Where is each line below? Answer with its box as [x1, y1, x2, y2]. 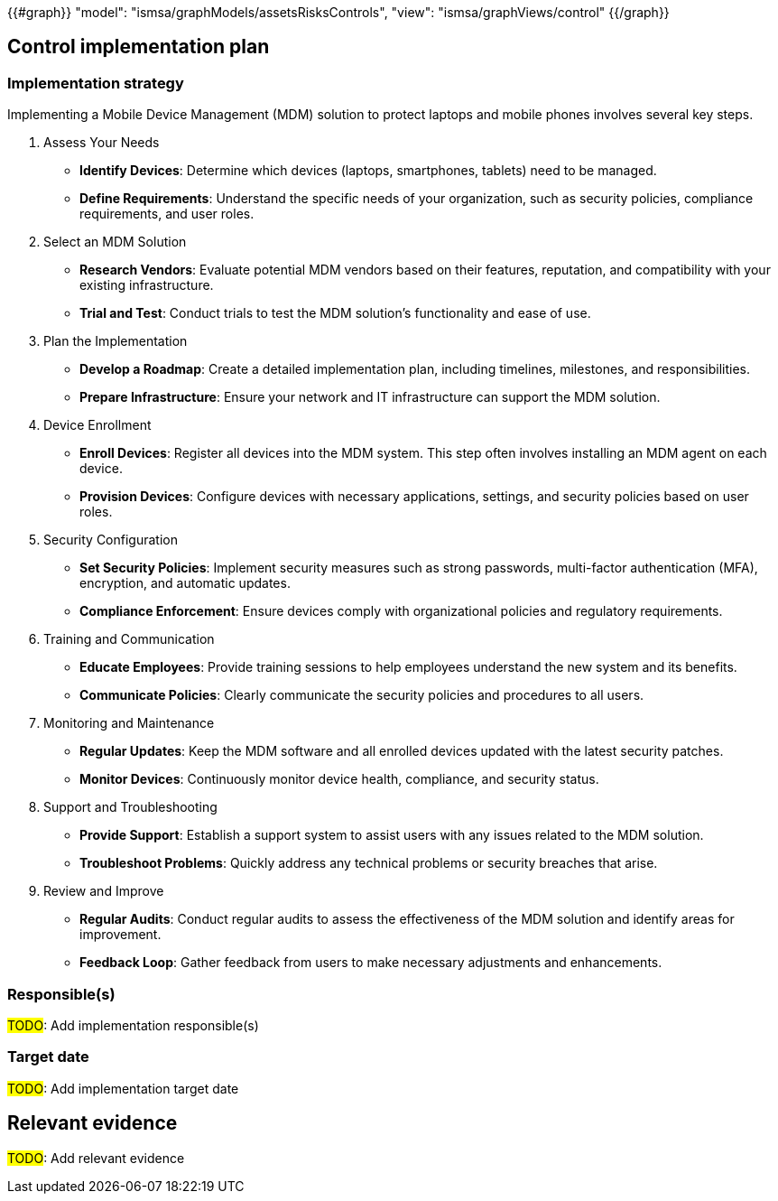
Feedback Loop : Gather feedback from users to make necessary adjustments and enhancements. [79, 954, 662, 971]
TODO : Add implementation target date [7, 1080, 239, 1096]
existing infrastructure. [79, 277, 214, 293]
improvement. [79, 926, 162, 943]
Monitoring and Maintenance [43, 715, 215, 731]
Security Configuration [43, 532, 178, 548]
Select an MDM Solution [43, 234, 187, 250]
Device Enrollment [43, 417, 152, 433]
